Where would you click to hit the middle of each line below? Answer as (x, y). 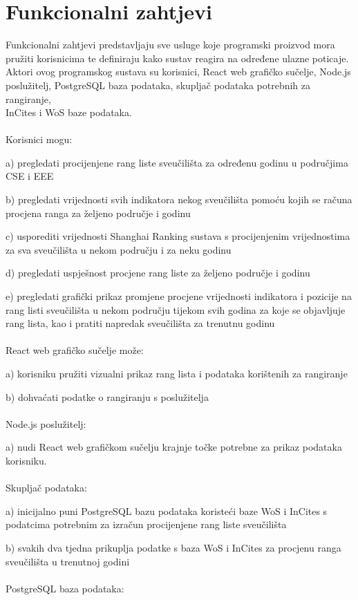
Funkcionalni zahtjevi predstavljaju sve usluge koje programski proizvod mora (170, 45)
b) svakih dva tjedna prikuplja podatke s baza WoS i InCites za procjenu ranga (173, 547)
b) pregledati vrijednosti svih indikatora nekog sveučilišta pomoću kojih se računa (179, 199)
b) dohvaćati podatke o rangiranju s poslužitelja (107, 396)
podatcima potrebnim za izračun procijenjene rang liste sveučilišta (146, 524)
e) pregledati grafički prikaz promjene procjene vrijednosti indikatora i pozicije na (179, 296)
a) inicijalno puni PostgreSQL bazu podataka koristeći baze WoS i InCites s (167, 510)
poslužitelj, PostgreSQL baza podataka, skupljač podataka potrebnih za (158, 85)
